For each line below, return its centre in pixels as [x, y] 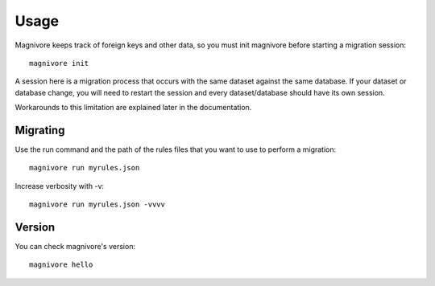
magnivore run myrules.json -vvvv [97, 204]
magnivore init [59, 63]
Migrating [40, 130]
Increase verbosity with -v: [60, 186]
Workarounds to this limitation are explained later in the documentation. [133, 108]
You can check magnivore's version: [75, 247]
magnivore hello [61, 265]
